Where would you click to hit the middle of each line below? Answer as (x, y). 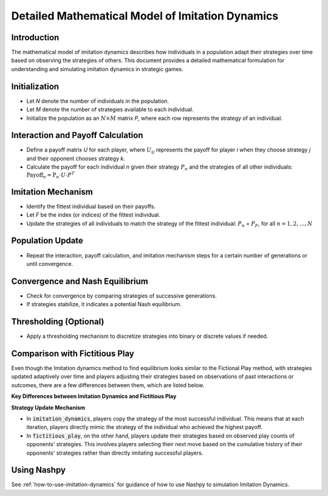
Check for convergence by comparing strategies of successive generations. (121, 296)
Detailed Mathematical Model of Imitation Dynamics (145, 16)
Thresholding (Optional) (58, 322)
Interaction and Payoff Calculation (77, 135)
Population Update (47, 241)
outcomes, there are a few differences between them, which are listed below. (108, 385)
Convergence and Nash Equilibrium (80, 281)
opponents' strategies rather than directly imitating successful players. (115, 453)
